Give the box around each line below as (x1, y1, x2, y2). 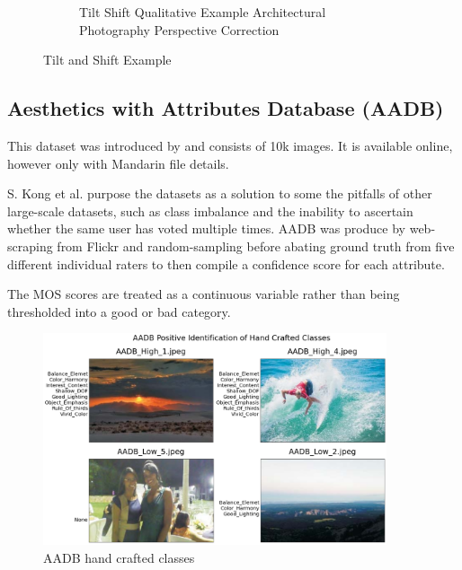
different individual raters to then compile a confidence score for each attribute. (7, 254, 445, 273)
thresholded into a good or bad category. (7, 302, 231, 320)
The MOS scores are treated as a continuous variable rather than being (7, 285, 400, 303)
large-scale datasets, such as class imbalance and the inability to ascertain (7, 201, 413, 220)
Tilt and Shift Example (43, 50, 172, 69)
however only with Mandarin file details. (7, 153, 229, 172)
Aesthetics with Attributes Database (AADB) (7, 94, 444, 122)
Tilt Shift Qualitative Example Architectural (79, 3, 326, 21)
